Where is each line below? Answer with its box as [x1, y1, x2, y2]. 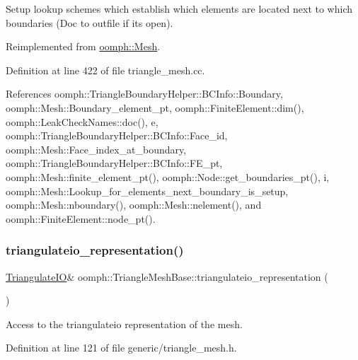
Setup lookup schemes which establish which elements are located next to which [6, 1, 352, 16]
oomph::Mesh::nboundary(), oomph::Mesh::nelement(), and [6, 197, 262, 212]
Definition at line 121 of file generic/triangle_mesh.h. [6, 340, 237, 355]
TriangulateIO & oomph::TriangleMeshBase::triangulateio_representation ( [6, 269, 328, 284]
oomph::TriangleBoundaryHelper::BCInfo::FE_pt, [6, 156, 223, 170]
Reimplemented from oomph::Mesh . [6, 39, 161, 54]
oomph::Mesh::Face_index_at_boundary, [6, 141, 187, 156]
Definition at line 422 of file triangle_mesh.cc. [6, 62, 205, 77]
